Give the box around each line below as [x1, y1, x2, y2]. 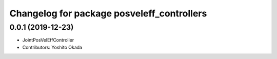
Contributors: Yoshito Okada [22, 44, 82, 50]
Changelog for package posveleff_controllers [9, 8, 207, 19]
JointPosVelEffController [22, 37, 74, 43]
